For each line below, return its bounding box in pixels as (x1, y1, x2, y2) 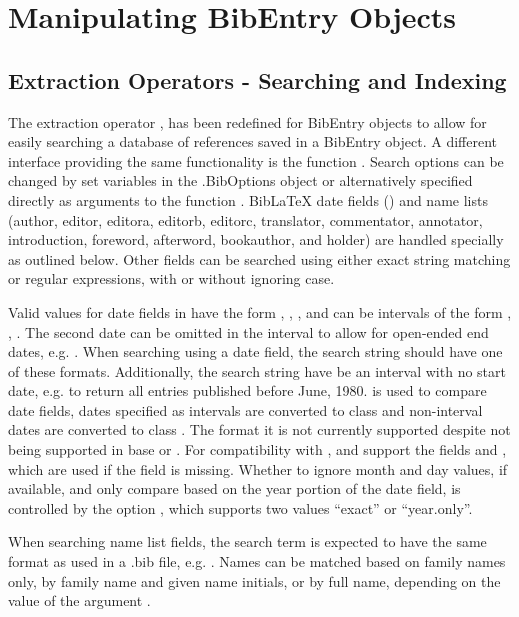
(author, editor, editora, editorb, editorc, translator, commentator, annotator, (8, 209, 483, 230)
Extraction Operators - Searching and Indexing (8, 64, 507, 95)
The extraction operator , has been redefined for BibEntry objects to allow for (8, 111, 487, 132)
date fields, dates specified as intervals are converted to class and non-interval (8, 399, 483, 420)
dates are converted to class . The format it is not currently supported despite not (8, 419, 511, 440)
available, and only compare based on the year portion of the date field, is (8, 478, 461, 499)
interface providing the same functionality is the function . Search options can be (8, 150, 504, 171)
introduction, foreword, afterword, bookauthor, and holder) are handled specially (8, 229, 504, 250)
